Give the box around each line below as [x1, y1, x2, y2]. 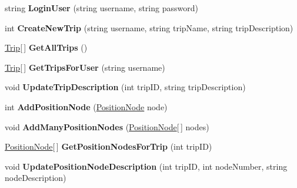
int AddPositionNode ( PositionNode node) [5, 100, 168, 113]
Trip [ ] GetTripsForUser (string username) [5, 61, 165, 73]
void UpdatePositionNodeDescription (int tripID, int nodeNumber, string [5, 160, 288, 172]
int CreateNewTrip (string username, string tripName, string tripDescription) [5, 21, 293, 34]
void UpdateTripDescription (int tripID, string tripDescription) [5, 81, 246, 93]
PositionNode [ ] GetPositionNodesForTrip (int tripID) [5, 140, 212, 153]
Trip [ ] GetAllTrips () [5, 41, 88, 54]
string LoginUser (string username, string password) [5, 2, 198, 14]
